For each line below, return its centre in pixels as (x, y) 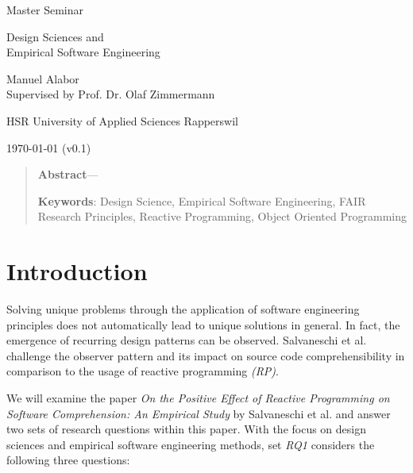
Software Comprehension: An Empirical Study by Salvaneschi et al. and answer (199, 413)
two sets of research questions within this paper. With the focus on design (186, 429)
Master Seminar (45, 10)
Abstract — (68, 174)
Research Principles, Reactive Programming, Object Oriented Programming (222, 216)
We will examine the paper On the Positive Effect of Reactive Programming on (198, 398)
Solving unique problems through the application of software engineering (183, 309)
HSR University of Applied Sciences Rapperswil (122, 120)
